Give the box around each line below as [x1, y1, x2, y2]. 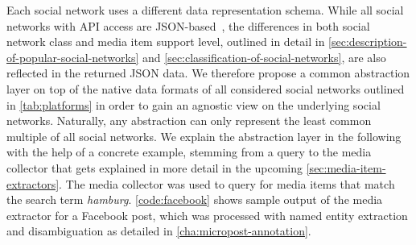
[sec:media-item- [306, 159, 386, 176]
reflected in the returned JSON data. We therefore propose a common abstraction [6, 64, 410, 81]
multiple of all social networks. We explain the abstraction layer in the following [6, 127, 402, 144]
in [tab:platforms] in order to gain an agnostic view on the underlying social [6, 96, 381, 113]
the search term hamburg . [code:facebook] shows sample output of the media [6, 191, 383, 208]
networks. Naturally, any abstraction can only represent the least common [6, 112, 372, 129]
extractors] [6, 175, 60, 192]
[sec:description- [328, 33, 407, 50]
